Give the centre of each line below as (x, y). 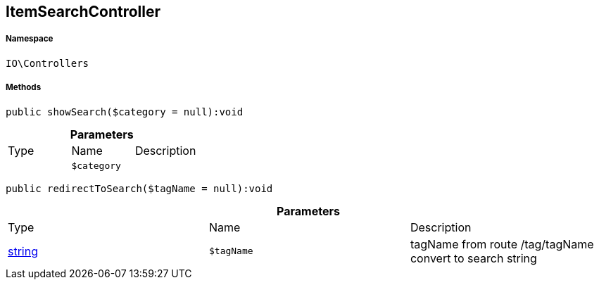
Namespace (30, 39)
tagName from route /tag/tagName (502, 244)
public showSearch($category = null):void (125, 112)
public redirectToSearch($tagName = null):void (139, 188)
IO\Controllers (48, 63)
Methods (24, 88)
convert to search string (473, 258)
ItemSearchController (83, 12)
